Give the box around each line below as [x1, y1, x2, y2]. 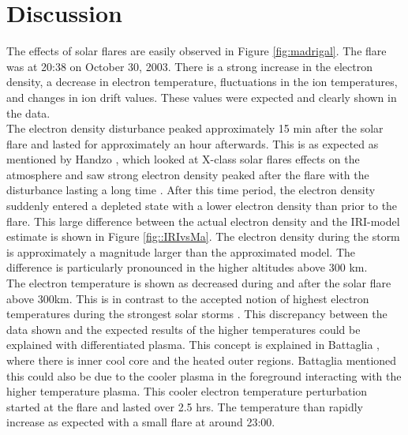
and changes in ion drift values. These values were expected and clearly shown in [6, 88, 397, 105]
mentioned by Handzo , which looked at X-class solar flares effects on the [6, 151, 360, 167]
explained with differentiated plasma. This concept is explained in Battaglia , [6, 336, 380, 353]
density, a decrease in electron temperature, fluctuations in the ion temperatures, [6, 73, 398, 90]
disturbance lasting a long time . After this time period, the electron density [6, 182, 376, 198]
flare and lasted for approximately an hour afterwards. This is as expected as [6, 135, 379, 152]
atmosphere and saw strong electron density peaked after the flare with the [6, 166, 369, 182]
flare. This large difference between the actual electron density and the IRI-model [6, 212, 400, 229]
